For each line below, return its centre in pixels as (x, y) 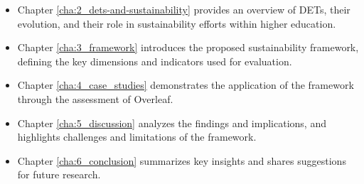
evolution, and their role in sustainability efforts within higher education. (177, 23)
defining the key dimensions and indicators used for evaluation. (155, 61)
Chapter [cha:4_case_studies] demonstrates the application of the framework (186, 85)
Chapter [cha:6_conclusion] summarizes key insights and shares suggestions (182, 160)
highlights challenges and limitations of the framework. (137, 137)
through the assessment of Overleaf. (95, 98)
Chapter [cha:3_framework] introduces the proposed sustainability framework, (188, 47)
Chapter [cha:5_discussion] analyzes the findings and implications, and (172, 123)
